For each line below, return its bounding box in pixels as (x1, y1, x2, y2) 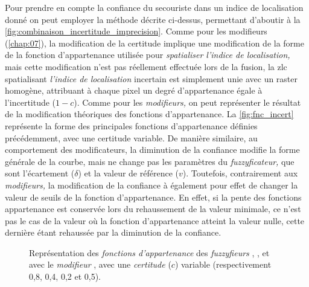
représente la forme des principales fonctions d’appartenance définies (5, 119, 258, 132)
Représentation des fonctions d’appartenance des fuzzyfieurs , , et (29, 246, 270, 259)
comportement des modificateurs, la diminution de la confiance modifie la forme (5, 143, 300, 156)
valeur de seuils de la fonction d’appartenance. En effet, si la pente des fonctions (5, 190, 302, 203)
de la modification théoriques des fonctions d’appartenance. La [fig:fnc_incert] (5, 108, 294, 120)
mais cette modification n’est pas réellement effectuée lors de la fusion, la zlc (5, 60, 287, 73)
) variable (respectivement (174, 258, 272, 271)
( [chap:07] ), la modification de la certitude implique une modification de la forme (5, 36, 304, 49)
